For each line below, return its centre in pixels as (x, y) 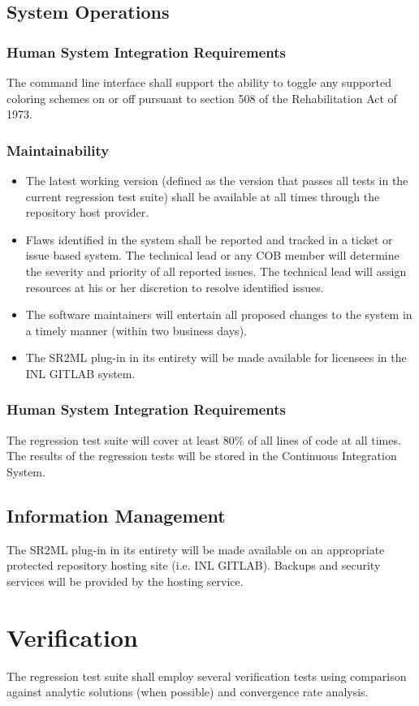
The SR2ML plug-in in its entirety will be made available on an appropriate (196, 549)
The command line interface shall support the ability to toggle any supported (199, 82)
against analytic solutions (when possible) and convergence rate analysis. (188, 692)
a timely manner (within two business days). (136, 330)
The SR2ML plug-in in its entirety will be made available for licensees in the (216, 357)
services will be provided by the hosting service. (125, 581)
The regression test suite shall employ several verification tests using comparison (207, 676)
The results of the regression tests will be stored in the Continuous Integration (202, 456)
